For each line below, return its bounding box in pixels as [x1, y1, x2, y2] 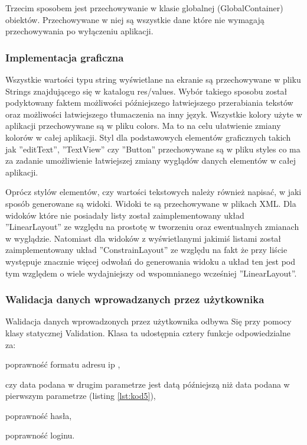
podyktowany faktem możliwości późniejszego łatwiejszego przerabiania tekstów [5, 96, 293, 109]
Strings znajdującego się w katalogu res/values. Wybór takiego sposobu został [5, 85, 288, 97]
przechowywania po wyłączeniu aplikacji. [5, 25, 153, 37]
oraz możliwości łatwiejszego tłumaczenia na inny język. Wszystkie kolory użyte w [5, 108, 302, 120]
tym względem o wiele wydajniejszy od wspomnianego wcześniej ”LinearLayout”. [5, 267, 297, 279]
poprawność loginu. [5, 429, 75, 441]
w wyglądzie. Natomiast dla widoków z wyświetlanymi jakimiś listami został [5, 232, 282, 244]
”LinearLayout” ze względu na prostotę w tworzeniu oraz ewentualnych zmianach [5, 220, 299, 233]
